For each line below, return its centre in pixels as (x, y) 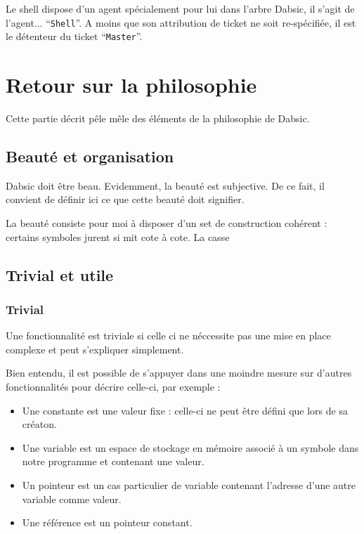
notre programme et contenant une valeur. (113, 461)
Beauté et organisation (90, 156)
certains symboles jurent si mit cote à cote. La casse (118, 236)
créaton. (39, 424)
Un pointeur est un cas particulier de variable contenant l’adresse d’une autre (189, 484)
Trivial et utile (60, 274)
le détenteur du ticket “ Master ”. (74, 36)
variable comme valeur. (72, 499)
